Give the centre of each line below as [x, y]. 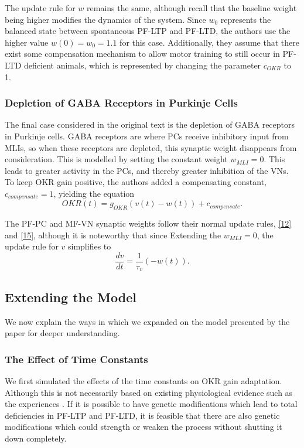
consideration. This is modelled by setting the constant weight [116, 159]
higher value [27, 42]
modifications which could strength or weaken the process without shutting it [144, 427]
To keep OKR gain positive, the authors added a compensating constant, [136, 182]
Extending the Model [71, 297]
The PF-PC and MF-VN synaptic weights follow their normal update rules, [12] [148, 223]
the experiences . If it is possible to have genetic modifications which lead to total [151, 404]
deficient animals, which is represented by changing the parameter [143, 65]
